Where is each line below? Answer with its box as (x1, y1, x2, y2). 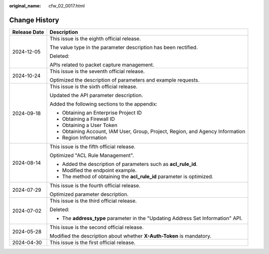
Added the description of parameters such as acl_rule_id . (62, 160, 198, 167)
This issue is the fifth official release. (49, 143, 135, 150)
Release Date (12, 28, 44, 35)
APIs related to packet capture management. (49, 61, 154, 68)
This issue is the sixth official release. (49, 83, 138, 90)
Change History (9, 15, 59, 24)
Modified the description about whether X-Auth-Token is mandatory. (49, 232, 212, 239)
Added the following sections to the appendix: (49, 100, 158, 107)
